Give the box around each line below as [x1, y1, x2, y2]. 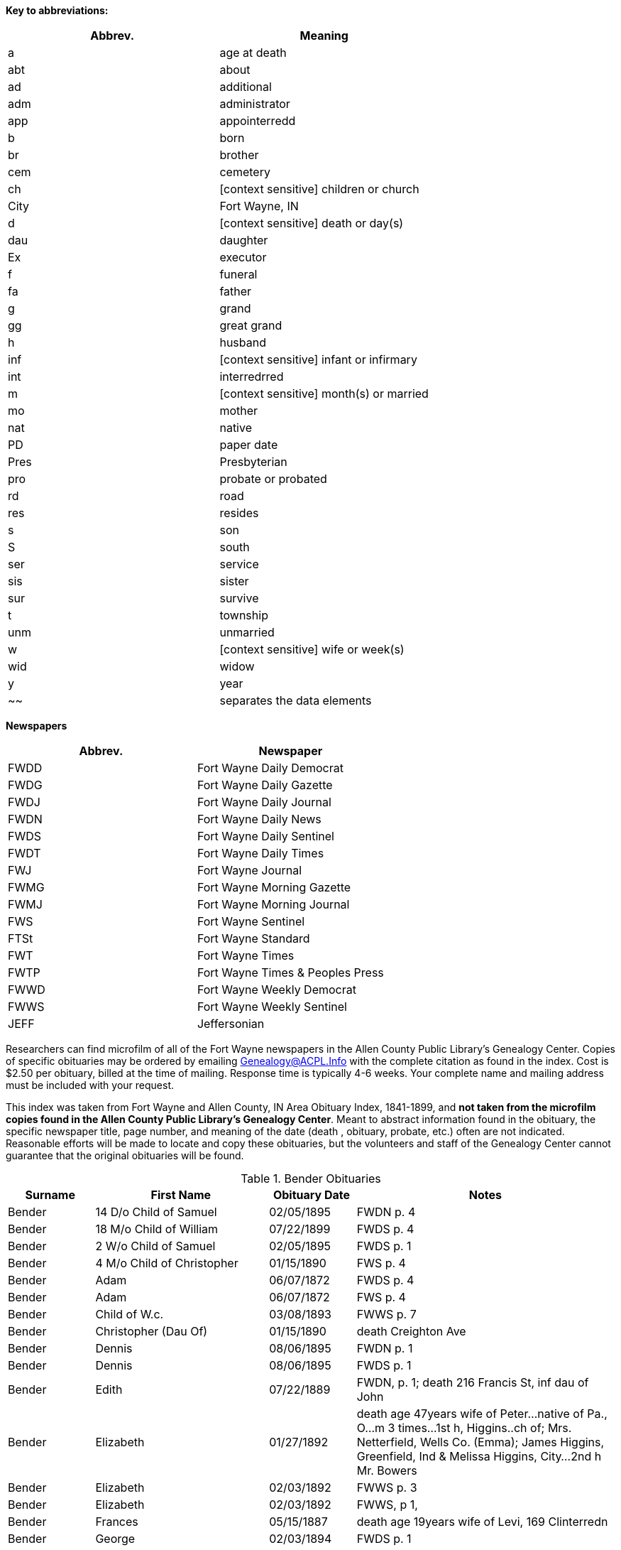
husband [219, 335, 266, 349]
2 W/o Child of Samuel [95, 1239, 216, 1253]
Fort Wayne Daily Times [197, 846, 324, 860]
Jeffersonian [197, 1017, 265, 1031]
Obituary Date [273, 1188, 351, 1202]
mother [219, 403, 258, 418]
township [219, 608, 268, 622]
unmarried [219, 625, 275, 639]
